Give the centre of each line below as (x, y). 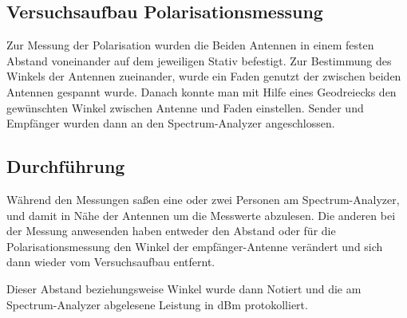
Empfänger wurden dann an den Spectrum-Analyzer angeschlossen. (171, 123)
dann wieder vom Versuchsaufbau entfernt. (111, 262)
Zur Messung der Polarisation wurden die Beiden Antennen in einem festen (190, 45)
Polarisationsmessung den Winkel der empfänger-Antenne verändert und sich (195, 246)
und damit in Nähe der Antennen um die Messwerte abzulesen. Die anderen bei (201, 215)
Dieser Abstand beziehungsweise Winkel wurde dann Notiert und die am (184, 288)
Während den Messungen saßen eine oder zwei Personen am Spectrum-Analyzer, (203, 199)
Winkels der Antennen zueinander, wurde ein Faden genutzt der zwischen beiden (204, 76)
